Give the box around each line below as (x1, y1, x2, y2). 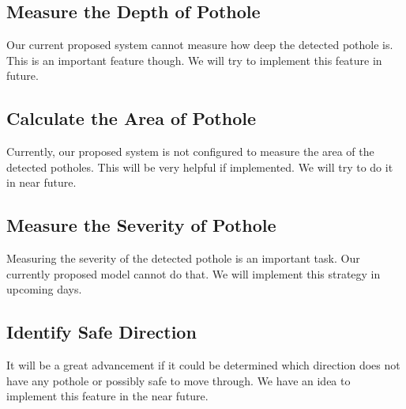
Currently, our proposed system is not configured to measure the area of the (6, 143, 374, 160)
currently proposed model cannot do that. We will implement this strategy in (6, 265, 381, 282)
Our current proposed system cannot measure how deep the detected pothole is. (6, 36, 393, 53)
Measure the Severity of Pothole (6, 213, 276, 237)
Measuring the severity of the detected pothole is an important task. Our (6, 250, 360, 267)
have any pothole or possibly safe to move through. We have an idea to (6, 372, 351, 388)
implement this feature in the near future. (6, 388, 209, 404)
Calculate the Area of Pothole (6, 106, 256, 131)
